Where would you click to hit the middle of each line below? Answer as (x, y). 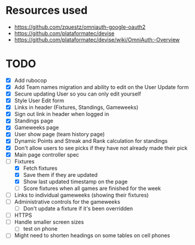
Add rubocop (31, 80)
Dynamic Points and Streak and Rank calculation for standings (91, 141)
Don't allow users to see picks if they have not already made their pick (101, 148)
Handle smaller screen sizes (49, 222)
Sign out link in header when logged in (62, 114)
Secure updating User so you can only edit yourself (77, 94)
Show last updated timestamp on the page (75, 181)
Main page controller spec (47, 154)
